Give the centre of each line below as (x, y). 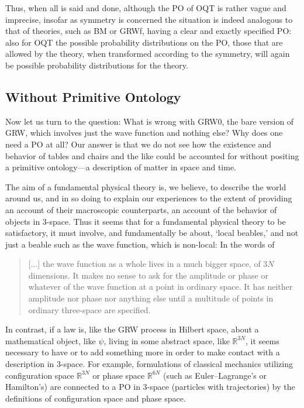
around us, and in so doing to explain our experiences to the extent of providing (149, 198)
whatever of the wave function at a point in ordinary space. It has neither (160, 287)
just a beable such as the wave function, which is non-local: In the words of (140, 244)
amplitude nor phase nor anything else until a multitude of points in (151, 298)
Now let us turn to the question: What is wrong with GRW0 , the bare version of (150, 121)
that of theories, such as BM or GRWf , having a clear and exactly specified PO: (148, 31)
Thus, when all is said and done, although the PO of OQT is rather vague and (146, 8)
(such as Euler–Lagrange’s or (215, 375)
